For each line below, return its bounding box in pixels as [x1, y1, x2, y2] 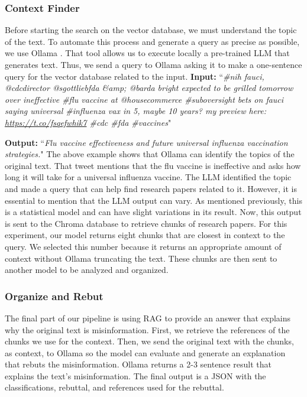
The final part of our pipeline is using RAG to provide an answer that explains [5, 311, 291, 324]
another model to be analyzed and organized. [5, 263, 169, 276]
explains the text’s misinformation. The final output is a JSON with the [5, 369, 266, 382]
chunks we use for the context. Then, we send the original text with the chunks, [5, 335, 294, 347]
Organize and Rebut [5, 288, 104, 303]
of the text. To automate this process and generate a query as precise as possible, [5, 35, 300, 47]
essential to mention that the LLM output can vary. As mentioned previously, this [5, 194, 302, 206]
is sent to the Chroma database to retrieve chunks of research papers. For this [5, 217, 287, 229]
